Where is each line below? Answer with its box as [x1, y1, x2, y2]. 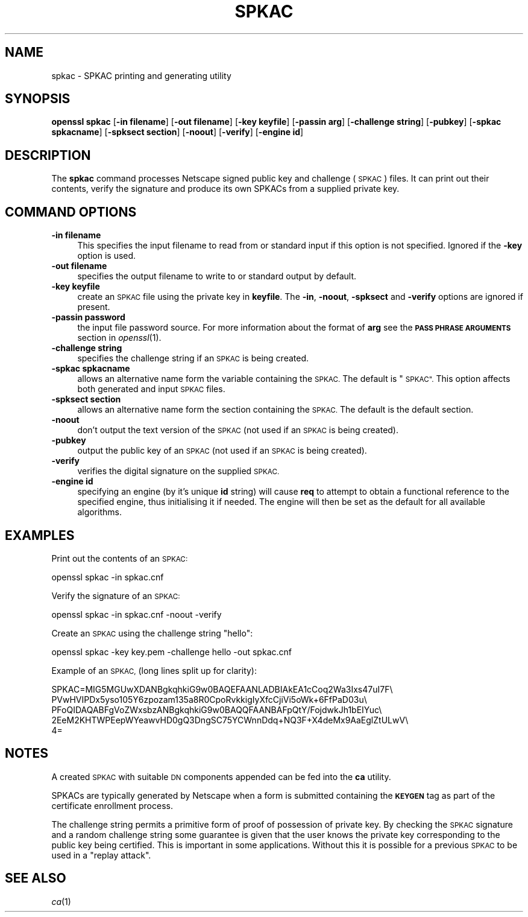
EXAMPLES [5, 527, 75, 543]
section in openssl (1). [77, 332, 162, 343]
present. [77, 302, 110, 313]
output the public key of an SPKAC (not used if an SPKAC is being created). [77, 445, 367, 456]
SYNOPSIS [5, 91, 71, 107]
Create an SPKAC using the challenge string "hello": [51, 627, 253, 638]
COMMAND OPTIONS [5, 204, 137, 220]
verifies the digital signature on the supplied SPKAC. [77, 466, 280, 477]
